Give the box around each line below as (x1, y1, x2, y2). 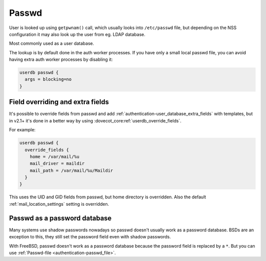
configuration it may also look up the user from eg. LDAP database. (9, 31, 145, 37)
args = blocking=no (25, 76, 72, 82)
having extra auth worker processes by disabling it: (9, 57, 113, 63)
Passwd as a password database (9, 214, 112, 222)
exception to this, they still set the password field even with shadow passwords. (9, 234, 171, 240)
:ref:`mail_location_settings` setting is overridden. (9, 201, 109, 207)
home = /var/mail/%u (30, 153, 80, 159)
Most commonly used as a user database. (9, 40, 95, 46)
